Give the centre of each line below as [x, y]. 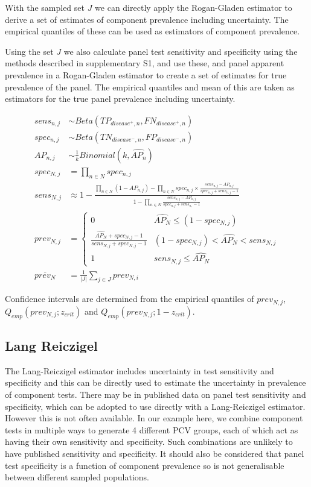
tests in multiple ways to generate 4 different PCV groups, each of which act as [152, 429]
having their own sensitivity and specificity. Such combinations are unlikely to [149, 441]
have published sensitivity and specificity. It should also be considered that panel [155, 453]
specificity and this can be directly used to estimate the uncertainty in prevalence [155, 382]
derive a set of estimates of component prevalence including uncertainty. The [147, 19]
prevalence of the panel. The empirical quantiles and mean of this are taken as [150, 86]
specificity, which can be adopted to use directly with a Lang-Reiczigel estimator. [155, 406]
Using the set [29, 51]
